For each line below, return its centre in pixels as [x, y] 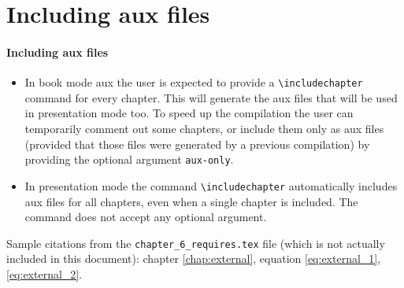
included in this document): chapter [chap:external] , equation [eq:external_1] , [194, 258]
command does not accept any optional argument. [146, 217]
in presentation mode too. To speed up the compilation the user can [189, 113]
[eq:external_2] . [44, 273]
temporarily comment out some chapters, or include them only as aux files [204, 129]
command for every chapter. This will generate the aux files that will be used [211, 97]
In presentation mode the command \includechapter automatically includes [211, 185]
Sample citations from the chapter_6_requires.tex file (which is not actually [196, 243]
